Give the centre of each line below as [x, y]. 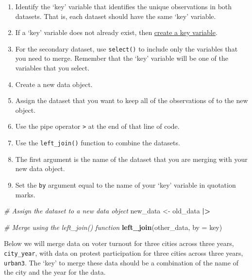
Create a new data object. [54, 84]
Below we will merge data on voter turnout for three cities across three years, [119, 243]
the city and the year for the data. [55, 272]
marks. [25, 194]
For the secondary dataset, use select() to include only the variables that [126, 48]
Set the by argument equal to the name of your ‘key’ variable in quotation [126, 184]
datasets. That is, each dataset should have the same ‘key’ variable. [116, 16]
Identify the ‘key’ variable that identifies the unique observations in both [124, 6]
